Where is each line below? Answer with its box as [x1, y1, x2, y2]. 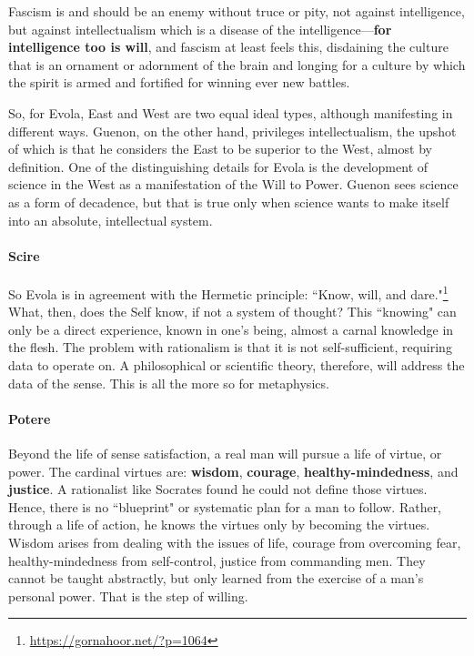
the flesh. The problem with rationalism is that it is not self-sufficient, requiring [8, 338, 452, 357]
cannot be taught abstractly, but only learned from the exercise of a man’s [8, 569, 424, 588]
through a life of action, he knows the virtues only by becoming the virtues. [8, 515, 430, 534]
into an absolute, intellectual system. [8, 210, 213, 229]
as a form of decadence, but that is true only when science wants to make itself [8, 192, 449, 211]
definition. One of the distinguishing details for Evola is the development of [8, 156, 429, 176]
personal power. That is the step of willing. [8, 586, 248, 605]
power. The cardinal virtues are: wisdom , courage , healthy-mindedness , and [8, 461, 459, 480]
